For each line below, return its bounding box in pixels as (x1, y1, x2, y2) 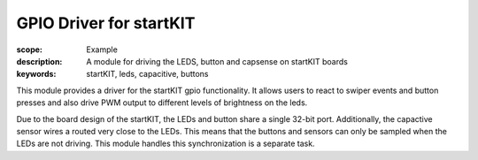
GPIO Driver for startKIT (16, 13, 196, 33)
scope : (16, 44, 43, 55)
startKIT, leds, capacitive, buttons (86, 69, 209, 80)
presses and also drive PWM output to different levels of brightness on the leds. (16, 97, 308, 108)
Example (86, 44, 119, 55)
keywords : (16, 69, 57, 80)
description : (16, 56, 63, 66)
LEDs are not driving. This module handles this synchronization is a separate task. (16, 138, 315, 149)
